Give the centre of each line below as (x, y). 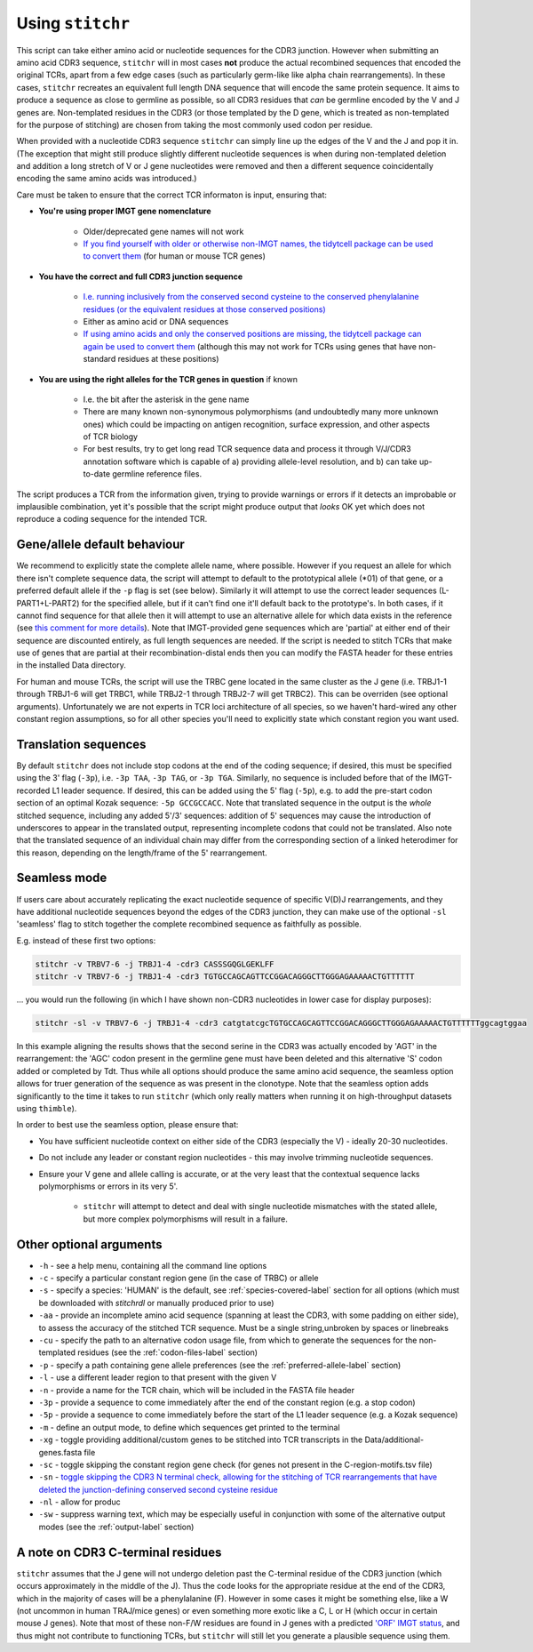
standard (99, 359)
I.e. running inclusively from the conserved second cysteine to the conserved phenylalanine (251, 297)
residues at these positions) (168, 359)
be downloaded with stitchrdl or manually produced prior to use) (156, 1303)
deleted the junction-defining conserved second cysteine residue (159, 1489)
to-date (97, 474)
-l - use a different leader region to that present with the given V (158, 1377)
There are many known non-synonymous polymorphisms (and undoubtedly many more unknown (261, 412)
